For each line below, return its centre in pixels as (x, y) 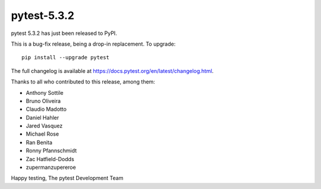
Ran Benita (39, 142)
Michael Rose (43, 134)
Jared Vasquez (44, 126)
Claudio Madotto (46, 109)
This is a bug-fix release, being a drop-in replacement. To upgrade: (93, 44)
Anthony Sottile (45, 92)
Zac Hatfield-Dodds (50, 159)
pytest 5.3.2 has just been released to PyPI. (64, 33)
